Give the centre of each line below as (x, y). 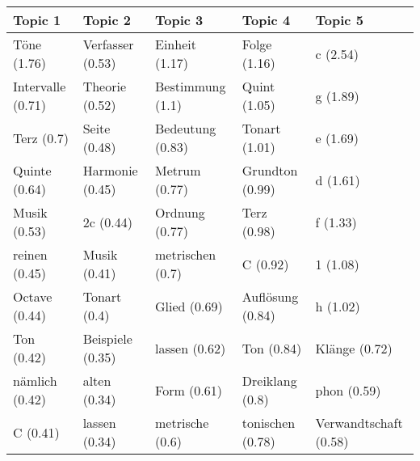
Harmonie (110, 170)
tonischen (269, 423)
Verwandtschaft (359, 423)
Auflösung (270, 296)
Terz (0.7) (41, 137)
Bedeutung (186, 128)
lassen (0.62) (191, 348)
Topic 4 (266, 20)
